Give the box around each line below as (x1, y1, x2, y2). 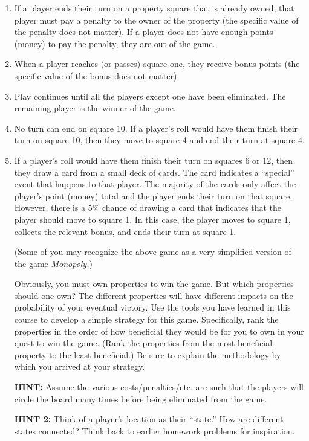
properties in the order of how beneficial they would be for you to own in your (14, 324, 304, 337)
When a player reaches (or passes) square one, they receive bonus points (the (14, 57, 300, 70)
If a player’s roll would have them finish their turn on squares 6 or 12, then (14, 153, 293, 166)
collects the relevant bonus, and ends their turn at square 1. (14, 225, 236, 237)
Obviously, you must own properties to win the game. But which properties (14, 277, 294, 290)
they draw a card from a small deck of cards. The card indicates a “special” (14, 166, 294, 178)
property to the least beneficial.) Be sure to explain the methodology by (14, 348, 281, 361)
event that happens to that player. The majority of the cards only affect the (14, 178, 296, 190)
